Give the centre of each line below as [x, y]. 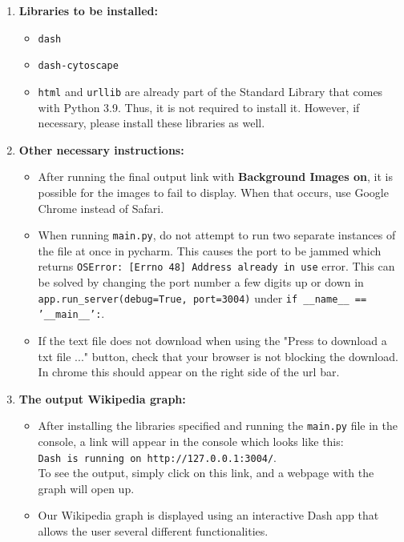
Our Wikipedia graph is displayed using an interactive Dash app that [208, 515]
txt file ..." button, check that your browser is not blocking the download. [218, 356]
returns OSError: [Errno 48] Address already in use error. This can [216, 266]
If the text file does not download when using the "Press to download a [212, 340]
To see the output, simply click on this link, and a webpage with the [206, 473]
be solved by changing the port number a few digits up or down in [201, 282]
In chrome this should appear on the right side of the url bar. [189, 372]
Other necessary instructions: [101, 149]
